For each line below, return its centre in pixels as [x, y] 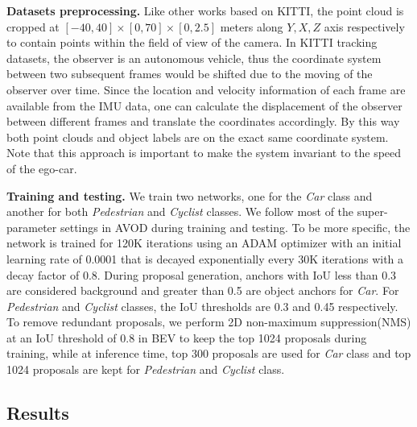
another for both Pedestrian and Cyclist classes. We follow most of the [180, 211]
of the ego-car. [42, 168]
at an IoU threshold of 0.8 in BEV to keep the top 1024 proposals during [187, 337]
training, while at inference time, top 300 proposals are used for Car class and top [209, 353]
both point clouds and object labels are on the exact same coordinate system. [198, 137]
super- [372, 211]
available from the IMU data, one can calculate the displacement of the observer [204, 105]
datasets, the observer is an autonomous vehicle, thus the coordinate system [194, 58]
